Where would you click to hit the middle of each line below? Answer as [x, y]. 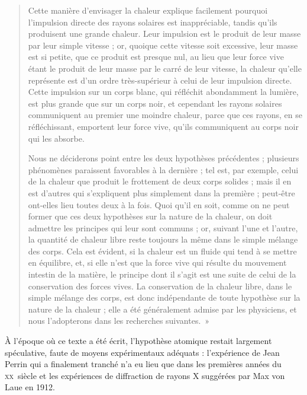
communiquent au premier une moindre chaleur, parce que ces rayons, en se [165, 115]
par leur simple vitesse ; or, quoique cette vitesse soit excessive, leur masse [163, 45]
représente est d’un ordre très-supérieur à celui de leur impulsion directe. [160, 80]
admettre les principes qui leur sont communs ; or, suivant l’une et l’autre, [163, 227]
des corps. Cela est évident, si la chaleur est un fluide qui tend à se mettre [162, 251]
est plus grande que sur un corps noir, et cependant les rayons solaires [155, 103]
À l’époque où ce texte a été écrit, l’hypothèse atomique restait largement [138, 341]
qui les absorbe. [56, 138]
